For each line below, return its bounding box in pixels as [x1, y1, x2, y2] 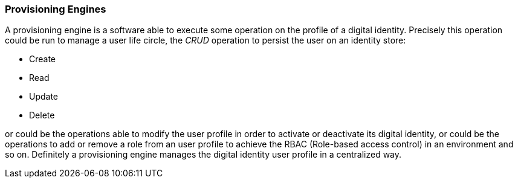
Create [29, 54, 56, 65]
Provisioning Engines [5, 3, 106, 15]
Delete [29, 110, 55, 121]
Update [29, 91, 59, 102]
